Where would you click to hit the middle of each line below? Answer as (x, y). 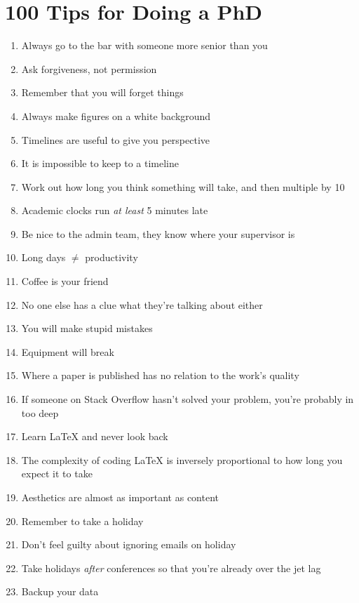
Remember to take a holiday (82, 521)
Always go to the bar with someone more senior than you (144, 45)
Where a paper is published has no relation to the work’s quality (160, 375)
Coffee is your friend (65, 281)
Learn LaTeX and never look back (95, 436)
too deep (40, 412)
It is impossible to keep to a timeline (100, 163)
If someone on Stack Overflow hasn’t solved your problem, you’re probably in (188, 399)
